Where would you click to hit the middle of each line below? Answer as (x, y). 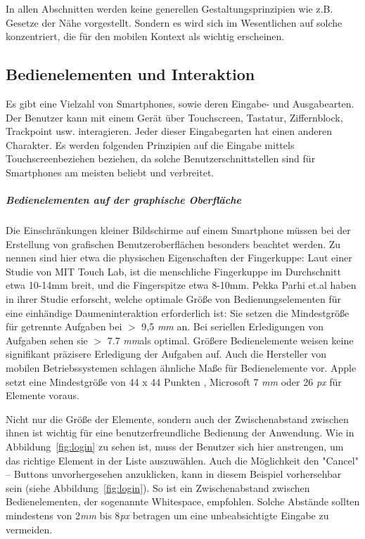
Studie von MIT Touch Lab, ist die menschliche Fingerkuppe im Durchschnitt (173, 271)
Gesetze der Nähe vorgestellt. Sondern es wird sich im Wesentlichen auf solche (174, 22)
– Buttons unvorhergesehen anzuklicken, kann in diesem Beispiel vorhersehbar (174, 474)
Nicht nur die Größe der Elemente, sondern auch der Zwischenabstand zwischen (177, 418)
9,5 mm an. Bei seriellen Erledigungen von (233, 326)
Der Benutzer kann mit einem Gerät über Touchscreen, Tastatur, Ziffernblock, (174, 117)
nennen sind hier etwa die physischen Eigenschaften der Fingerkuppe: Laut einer (179, 258)
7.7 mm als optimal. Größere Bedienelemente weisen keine (230, 340)
